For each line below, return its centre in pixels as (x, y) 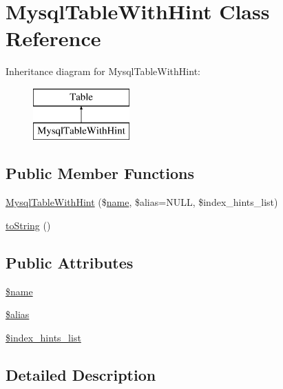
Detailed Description (81, 374)
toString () (28, 225)
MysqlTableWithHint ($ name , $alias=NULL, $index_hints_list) (142, 202)
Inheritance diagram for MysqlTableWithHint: (103, 71)
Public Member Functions (100, 173)
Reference (53, 38)
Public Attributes (70, 262)
